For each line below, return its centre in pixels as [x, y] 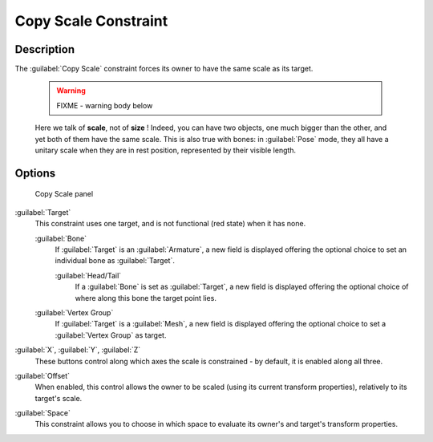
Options [35, 173]
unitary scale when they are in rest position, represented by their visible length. [166, 150]
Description [45, 49]
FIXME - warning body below [105, 105]
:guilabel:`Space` [43, 413]
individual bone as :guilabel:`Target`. [115, 261]
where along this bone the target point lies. [146, 298]
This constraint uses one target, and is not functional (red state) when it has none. [170, 224]
